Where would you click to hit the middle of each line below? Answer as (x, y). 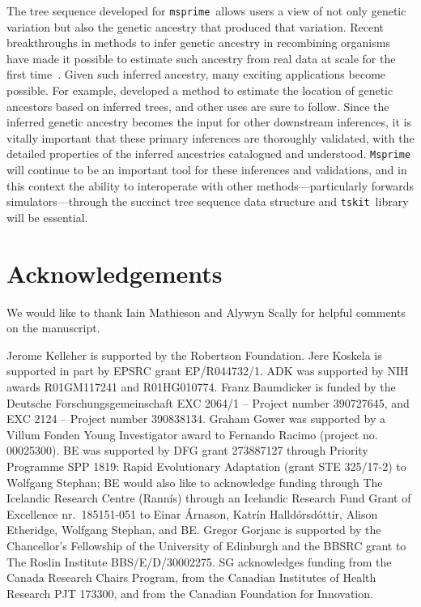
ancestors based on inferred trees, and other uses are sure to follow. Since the (198, 106)
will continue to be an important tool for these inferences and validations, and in (207, 170)
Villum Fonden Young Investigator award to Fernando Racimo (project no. (192, 434)
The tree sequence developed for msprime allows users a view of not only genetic (206, 11)
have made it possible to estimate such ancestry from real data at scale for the (201, 58)
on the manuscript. (53, 328)
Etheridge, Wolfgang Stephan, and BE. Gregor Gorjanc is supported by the (194, 530)
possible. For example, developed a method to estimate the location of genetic (200, 90)
